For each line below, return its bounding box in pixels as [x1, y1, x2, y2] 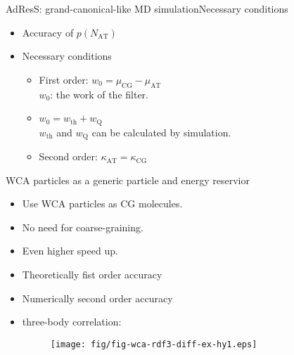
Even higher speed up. [22, 243, 118, 258]
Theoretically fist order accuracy [22, 267, 162, 282]
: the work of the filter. [50, 86, 149, 101]
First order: [39, 72, 89, 86]
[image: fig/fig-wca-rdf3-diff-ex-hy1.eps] [50, 339, 257, 349]
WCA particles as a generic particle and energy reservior [6, 172, 250, 187]
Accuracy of [22, 25, 74, 39]
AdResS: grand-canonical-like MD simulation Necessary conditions [6, 1, 288, 15]
